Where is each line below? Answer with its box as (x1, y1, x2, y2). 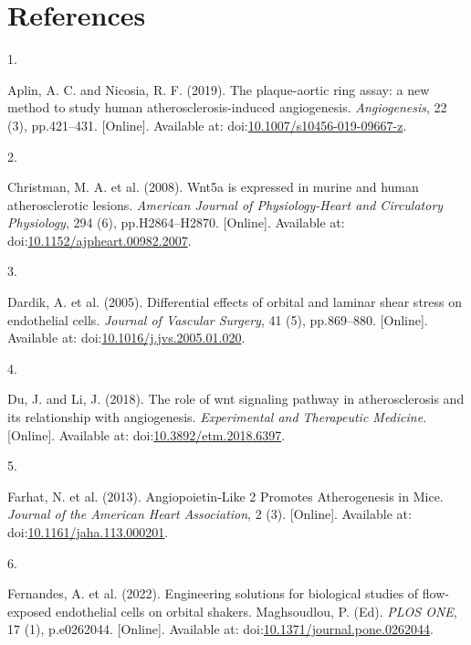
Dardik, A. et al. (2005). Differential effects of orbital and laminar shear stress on (7, 292, 463, 312)
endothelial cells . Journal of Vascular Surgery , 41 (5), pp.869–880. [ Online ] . (7, 310, 428, 329)
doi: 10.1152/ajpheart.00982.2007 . (7, 230, 192, 249)
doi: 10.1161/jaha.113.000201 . (7, 523, 169, 541)
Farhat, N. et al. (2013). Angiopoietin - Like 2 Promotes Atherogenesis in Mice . (7, 486, 444, 505)
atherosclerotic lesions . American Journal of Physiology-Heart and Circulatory (7, 195, 444, 214)
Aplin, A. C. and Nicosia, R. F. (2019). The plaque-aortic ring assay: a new (7, 79, 430, 99)
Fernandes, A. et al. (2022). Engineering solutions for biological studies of (7, 584, 419, 603)
